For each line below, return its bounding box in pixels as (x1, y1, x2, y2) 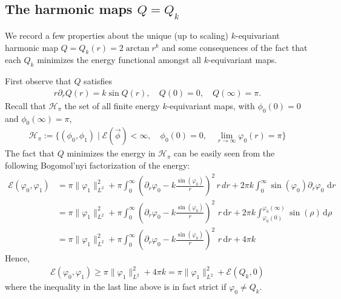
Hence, (5, 252, 30, 264)
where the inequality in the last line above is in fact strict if (5, 280, 227, 293)
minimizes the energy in (67, 147, 156, 160)
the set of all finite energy (64, 99, 160, 112)
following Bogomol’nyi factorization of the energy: (5, 159, 190, 172)
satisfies (84, 75, 113, 87)
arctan (125, 44, 150, 53)
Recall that (5, 99, 46, 112)
